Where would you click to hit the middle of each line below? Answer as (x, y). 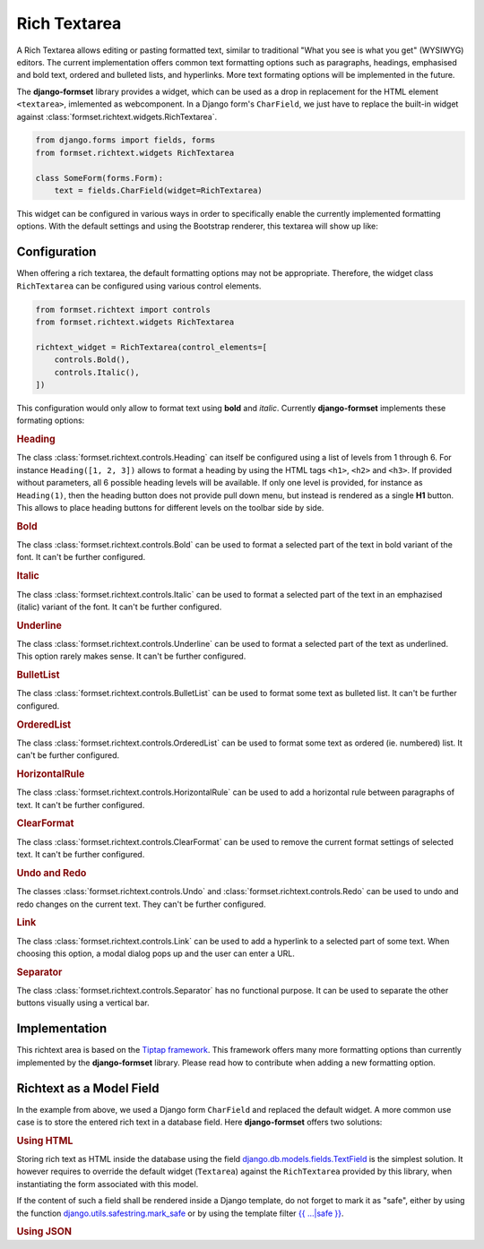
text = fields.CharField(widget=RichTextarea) (159, 191)
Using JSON (44, 1232)
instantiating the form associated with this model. (108, 1184)
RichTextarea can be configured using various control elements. (139, 286)
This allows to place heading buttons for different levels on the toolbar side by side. (170, 508)
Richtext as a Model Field (88, 1088)
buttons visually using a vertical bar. (83, 1003)
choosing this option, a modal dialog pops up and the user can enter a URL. (156, 953)
